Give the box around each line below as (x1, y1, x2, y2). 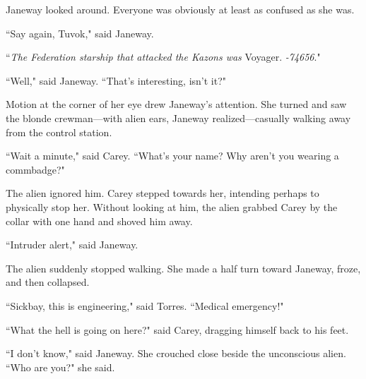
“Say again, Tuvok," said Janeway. (6, 25, 154, 40)
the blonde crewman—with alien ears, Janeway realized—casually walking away (6, 110, 351, 125)
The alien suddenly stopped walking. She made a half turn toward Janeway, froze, (6, 260, 361, 275)
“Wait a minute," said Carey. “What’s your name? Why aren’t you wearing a (6, 148, 339, 163)
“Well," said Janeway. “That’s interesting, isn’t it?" (6, 73, 227, 88)
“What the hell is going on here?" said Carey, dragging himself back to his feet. (6, 322, 349, 337)
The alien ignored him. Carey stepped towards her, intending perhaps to (6, 186, 319, 200)
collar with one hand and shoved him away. (6, 213, 193, 228)
